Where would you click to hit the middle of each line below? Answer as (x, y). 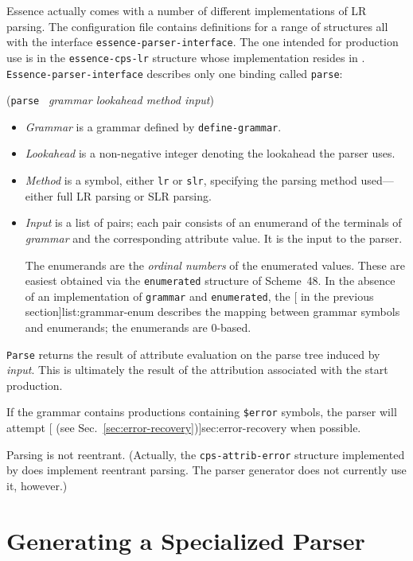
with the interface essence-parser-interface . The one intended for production (203, 42)
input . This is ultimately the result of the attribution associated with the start (197, 370)
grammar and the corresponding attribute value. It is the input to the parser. (214, 238)
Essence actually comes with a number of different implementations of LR (187, 10)
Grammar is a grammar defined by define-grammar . (153, 126)
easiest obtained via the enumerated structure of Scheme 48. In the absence (210, 280)
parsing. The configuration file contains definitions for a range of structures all (197, 26)
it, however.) (37, 485)
